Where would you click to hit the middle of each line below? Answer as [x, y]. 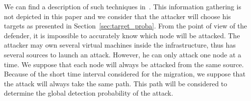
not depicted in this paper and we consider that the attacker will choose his [117, 16]
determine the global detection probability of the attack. [89, 93]
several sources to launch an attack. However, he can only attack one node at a [123, 54]
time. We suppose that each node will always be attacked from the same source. [124, 64]
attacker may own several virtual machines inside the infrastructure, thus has [120, 45]
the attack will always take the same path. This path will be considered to [116, 83]
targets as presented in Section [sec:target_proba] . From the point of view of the [125, 26]
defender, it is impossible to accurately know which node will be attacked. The [122, 35]
